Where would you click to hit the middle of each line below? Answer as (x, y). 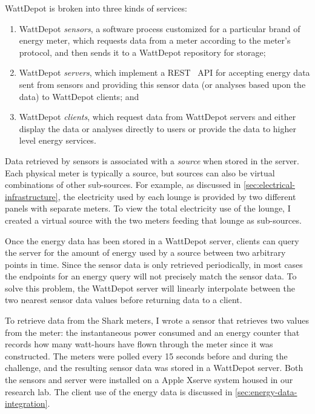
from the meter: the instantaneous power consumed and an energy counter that (152, 332)
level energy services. (58, 140)
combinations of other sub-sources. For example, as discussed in (123, 185)
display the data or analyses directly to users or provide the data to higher (157, 128)
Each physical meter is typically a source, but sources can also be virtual (140, 172)
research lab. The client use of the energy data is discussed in (119, 391)
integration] (26, 403)
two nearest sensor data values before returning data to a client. (124, 300)
